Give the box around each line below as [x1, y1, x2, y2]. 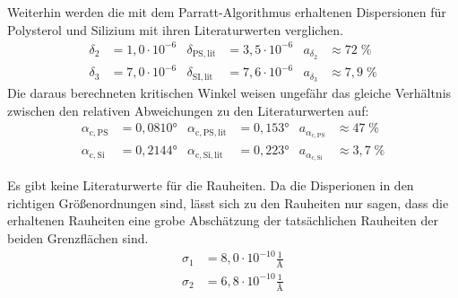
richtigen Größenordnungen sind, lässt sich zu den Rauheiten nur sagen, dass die [7, 193, 449, 212]
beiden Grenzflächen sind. [7, 228, 149, 247]
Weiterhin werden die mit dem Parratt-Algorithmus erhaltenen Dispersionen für [7, 3, 446, 21]
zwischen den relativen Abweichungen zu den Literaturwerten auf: [7, 101, 369, 119]
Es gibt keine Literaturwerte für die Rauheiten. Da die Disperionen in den [7, 176, 414, 195]
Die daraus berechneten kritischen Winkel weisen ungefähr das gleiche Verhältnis [7, 83, 452, 101]
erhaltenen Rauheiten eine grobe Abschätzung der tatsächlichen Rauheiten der [7, 211, 438, 230]
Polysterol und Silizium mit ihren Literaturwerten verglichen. [7, 20, 343, 39]
